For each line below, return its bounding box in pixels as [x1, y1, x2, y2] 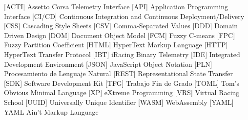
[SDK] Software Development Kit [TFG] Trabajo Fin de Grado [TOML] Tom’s [4, 78, 240, 88]
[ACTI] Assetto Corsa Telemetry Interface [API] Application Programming [4, 1, 228, 11]
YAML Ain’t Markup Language [4, 106, 99, 117]
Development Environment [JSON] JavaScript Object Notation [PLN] [4, 59, 212, 69]
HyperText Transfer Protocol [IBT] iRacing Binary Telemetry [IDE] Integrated [4, 49, 240, 59]
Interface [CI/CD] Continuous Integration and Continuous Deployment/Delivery [4, 11, 245, 21]
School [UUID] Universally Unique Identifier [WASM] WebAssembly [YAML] [4, 97, 234, 107]
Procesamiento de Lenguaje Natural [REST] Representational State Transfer [4, 68, 233, 79]
